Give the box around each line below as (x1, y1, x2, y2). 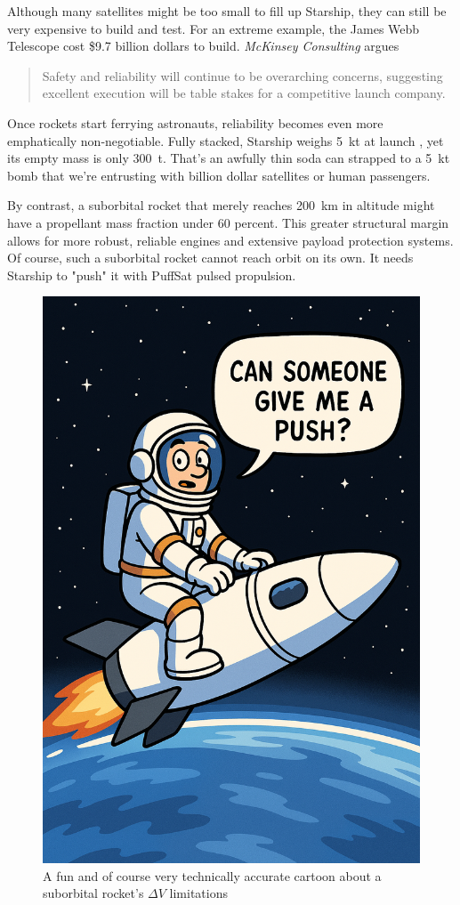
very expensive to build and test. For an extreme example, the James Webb (7, 19, 420, 37)
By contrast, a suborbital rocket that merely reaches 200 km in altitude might (7, 196, 435, 214)
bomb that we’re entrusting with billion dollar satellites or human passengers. (7, 166, 431, 184)
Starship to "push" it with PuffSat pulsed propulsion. (7, 265, 296, 284)
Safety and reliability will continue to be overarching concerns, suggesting (42, 66, 443, 85)
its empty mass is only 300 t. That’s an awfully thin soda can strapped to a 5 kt (7, 149, 450, 167)
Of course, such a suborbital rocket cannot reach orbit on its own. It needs (7, 248, 414, 267)
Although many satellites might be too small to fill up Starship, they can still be (7, 2, 447, 20)
